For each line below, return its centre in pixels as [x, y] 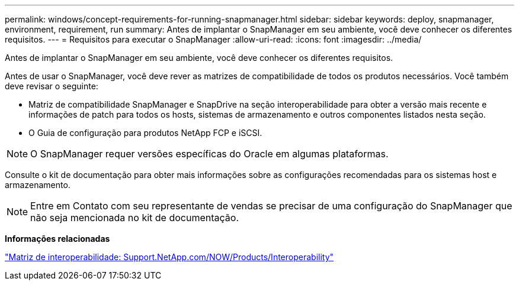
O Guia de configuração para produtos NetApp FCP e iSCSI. [145, 133]
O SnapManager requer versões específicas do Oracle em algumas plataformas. [209, 154]
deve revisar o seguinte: [52, 86]
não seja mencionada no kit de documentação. [134, 218]
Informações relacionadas [57, 239]
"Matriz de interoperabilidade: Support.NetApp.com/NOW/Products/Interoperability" [169, 257]
